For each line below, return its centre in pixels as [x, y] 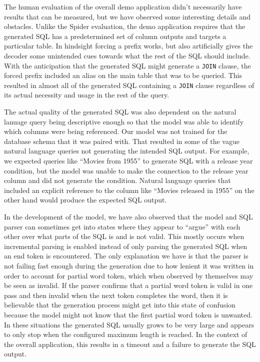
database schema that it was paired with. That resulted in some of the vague [122, 141]
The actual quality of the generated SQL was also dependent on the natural [120, 112]
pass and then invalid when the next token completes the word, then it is [116, 295]
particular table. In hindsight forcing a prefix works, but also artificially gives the [128, 46]
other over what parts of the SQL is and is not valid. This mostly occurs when [124, 236]
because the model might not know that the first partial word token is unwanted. [128, 314]
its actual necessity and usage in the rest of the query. [87, 95]
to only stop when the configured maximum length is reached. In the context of [126, 334]
